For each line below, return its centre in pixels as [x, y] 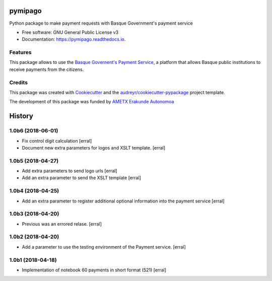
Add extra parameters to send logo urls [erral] [70, 171]
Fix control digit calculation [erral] [57, 140]
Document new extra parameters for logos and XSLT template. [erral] [94, 148]
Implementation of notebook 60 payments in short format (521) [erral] [94, 270]
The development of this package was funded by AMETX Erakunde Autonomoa [92, 102]
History [21, 116]
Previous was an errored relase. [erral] [62, 224]
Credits [18, 82]
